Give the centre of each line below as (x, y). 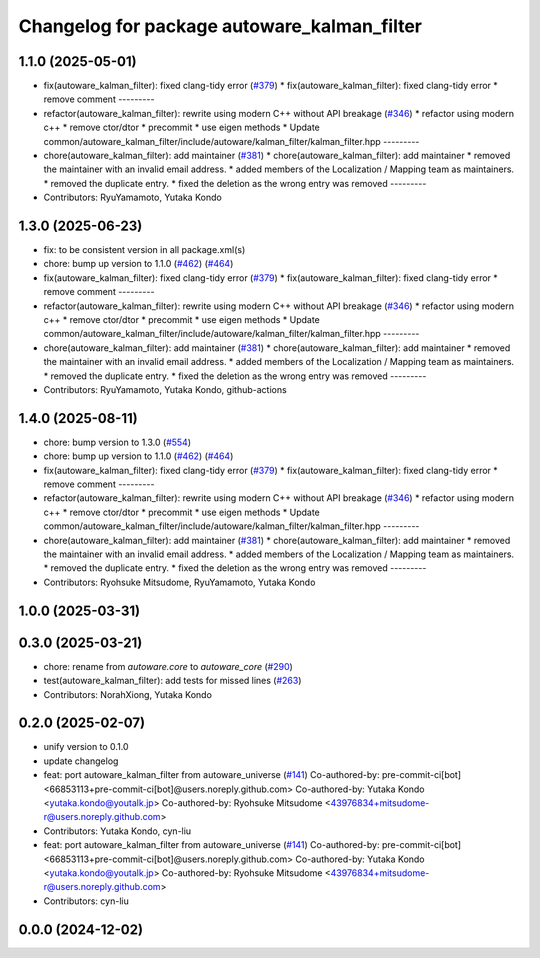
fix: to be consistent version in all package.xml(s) (144, 250)
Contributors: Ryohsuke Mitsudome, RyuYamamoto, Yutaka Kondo (179, 582)
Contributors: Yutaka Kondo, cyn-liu (117, 831)
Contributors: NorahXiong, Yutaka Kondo (127, 694)
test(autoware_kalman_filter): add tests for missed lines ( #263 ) (172, 681)
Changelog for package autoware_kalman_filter (220, 26)
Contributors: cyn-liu (86, 901)
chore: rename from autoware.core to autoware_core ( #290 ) (168, 666)
